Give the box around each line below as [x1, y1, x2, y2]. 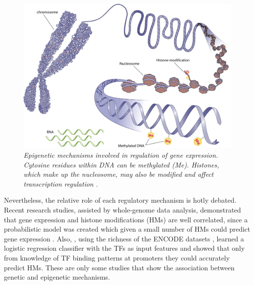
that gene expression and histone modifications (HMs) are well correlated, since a [4, 214, 248, 224]
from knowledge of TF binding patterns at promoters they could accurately [4, 252, 230, 262]
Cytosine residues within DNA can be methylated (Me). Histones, [23, 159, 219, 169]
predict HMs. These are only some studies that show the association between [4, 262, 235, 272]
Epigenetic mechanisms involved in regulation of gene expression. [23, 149, 218, 160]
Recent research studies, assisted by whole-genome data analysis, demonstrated [4, 204, 241, 214]
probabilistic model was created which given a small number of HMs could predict [4, 224, 251, 234]
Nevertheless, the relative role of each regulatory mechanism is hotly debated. [4, 195, 236, 205]
